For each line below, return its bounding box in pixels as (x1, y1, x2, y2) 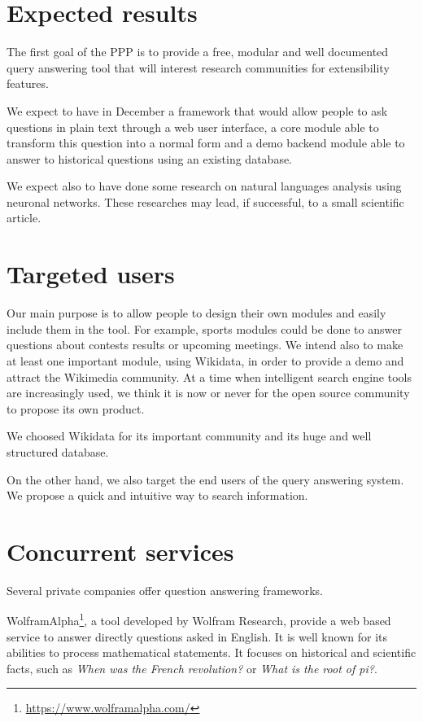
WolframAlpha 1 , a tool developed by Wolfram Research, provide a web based (7, 610, 391, 629)
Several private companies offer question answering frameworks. (7, 581, 324, 598)
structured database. (7, 443, 109, 460)
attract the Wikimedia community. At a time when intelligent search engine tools (7, 368, 412, 385)
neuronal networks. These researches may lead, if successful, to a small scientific (7, 193, 404, 210)
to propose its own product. (7, 400, 145, 417)
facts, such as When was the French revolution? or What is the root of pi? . (7, 659, 377, 676)
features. (7, 75, 49, 92)
